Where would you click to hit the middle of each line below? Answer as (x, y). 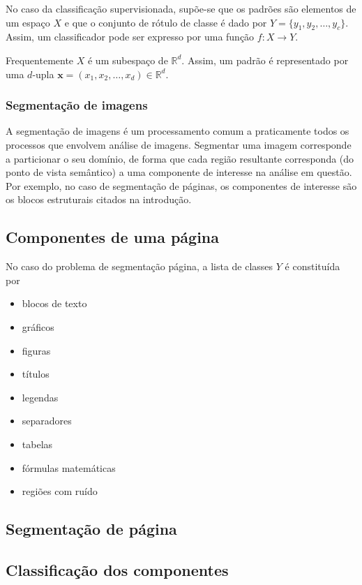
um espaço (28, 22)
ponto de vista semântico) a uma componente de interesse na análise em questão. (179, 172)
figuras (36, 350)
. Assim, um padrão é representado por (265, 60)
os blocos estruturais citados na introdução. (99, 199)
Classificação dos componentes (117, 569)
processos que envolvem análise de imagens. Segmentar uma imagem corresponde (179, 144)
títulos (36, 374)
